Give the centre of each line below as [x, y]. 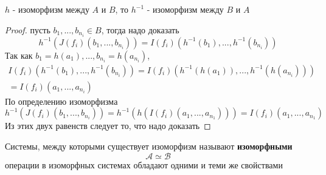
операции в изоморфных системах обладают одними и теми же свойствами [144, 164]
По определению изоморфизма [61, 101]
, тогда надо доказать [140, 29]
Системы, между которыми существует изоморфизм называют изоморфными [149, 146]
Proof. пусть [28, 29]
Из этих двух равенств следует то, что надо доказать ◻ [108, 126]
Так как [19, 55]
